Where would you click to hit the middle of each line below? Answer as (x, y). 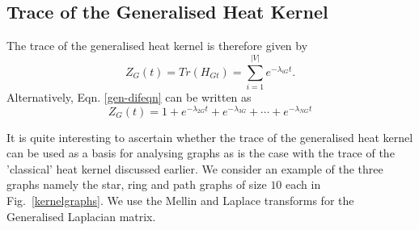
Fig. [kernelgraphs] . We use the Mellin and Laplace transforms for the (180, 200)
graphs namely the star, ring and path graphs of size (137, 184)
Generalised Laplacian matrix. (81, 216)
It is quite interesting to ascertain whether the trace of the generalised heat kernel (210, 137)
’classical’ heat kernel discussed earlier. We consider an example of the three (195, 168)
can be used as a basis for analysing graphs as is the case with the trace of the (201, 153)
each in (303, 184)
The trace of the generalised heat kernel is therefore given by (157, 46)
